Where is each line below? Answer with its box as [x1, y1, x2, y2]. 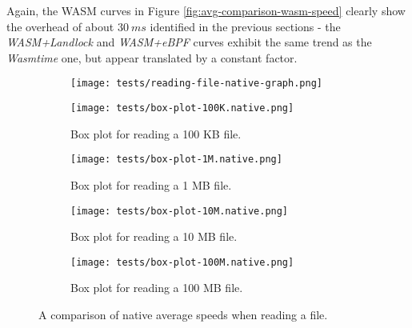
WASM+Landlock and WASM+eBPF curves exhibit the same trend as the [6, 34, 372, 50]
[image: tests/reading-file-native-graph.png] [70, 78, 322, 90]
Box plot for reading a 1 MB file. [70, 176, 232, 193]
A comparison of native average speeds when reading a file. [38, 306, 328, 323]
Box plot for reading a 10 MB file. [70, 228, 238, 245]
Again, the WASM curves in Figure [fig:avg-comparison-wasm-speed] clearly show [6, 2, 406, 18]
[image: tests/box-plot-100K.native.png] [70, 102, 294, 114]
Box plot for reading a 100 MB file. [70, 279, 243, 296]
